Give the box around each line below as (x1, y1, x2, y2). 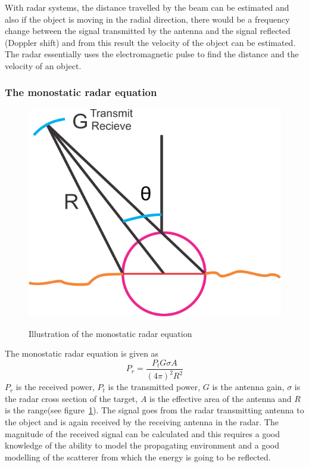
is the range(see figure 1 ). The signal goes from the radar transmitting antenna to (5, 404, 304, 416)
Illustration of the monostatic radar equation (29, 327, 192, 339)
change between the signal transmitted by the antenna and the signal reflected (5, 24, 291, 37)
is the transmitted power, (108, 381, 201, 393)
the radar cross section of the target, (5, 392, 138, 404)
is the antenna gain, (212, 381, 285, 393)
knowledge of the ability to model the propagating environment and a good (5, 439, 279, 451)
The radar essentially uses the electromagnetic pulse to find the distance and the (5, 48, 299, 60)
